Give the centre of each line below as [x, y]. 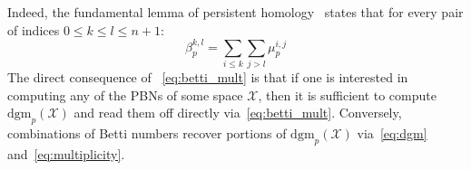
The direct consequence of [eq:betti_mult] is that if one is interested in [208, 77]
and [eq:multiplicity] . [66, 153]
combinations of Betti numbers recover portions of [147, 133]
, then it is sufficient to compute [347, 94]
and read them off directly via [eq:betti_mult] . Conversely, [238, 113]
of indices [34, 29]
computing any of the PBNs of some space [125, 94]
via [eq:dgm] [392, 133]
